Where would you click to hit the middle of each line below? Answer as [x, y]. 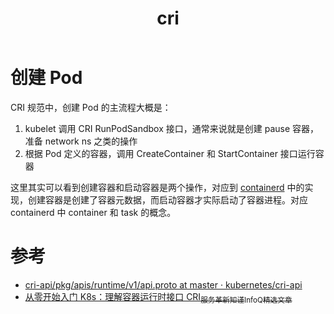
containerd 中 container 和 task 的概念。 [93, 212]
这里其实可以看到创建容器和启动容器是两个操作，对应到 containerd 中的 [157, 187]
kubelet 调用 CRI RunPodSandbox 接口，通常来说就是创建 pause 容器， [172, 128]
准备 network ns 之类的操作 [81, 141]
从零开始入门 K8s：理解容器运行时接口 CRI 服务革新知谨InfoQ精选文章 [158, 297]
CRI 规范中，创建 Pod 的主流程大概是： [91, 107]
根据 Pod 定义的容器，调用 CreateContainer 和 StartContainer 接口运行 [170, 153]
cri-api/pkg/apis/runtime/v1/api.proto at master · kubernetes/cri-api [163, 284]
